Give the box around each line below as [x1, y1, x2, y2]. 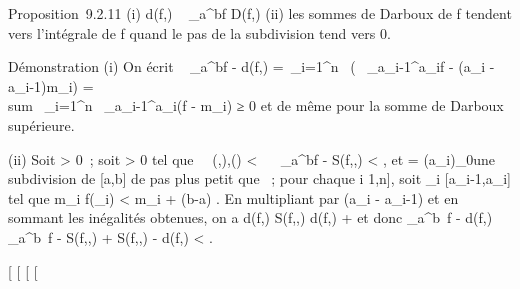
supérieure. [8, 114, 75, 135]
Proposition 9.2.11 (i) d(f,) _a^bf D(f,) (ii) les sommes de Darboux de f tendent [8, 3, 512, 23]
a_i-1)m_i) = [8, 75, 94, 96]
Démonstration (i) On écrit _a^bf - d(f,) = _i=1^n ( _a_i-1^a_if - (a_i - [8, 56, 495, 77]
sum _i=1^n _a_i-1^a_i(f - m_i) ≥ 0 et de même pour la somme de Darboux [8, 95, 504, 116]
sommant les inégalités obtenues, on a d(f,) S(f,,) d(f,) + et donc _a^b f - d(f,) [8, 207, 493, 228]
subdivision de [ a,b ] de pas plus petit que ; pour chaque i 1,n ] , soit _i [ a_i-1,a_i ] [8, 168, 512, 189]
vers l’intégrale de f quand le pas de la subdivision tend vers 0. [8, 22, 391, 43]
